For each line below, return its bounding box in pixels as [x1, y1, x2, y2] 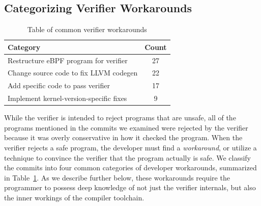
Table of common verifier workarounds [27, 24, 147, 35]
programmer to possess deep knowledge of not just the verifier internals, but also [4, 182, 256, 193]
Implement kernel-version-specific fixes [8, 93, 127, 104]
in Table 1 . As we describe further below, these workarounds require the [4, 172, 230, 183]
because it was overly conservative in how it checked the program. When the [4, 132, 243, 143]
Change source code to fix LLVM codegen [8, 67, 138, 78]
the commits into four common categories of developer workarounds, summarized [4, 162, 257, 173]
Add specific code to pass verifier [8, 80, 110, 91]
